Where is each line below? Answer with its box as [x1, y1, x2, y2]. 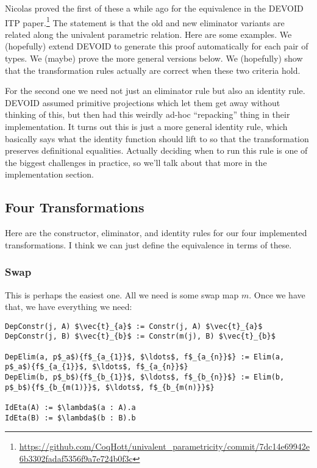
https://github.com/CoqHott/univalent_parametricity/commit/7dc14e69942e [19, 440, 310, 453]
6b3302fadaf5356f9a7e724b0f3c [19, 452, 133, 464]
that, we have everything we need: [5, 300, 132, 313]
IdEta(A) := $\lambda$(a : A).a [5, 403, 136, 412]
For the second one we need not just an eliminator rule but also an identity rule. [5, 84, 305, 97]
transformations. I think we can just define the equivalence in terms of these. [5, 238, 292, 251]
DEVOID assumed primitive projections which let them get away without [5, 96, 280, 109]
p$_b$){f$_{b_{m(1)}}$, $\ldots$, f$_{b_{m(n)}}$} [5, 383, 215, 392]
